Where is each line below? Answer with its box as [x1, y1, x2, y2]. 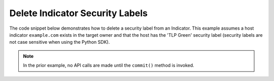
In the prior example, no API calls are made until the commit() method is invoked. [23, 62, 195, 68]
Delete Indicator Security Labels [9, 8, 148, 19]
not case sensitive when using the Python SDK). [9, 39, 110, 45]
